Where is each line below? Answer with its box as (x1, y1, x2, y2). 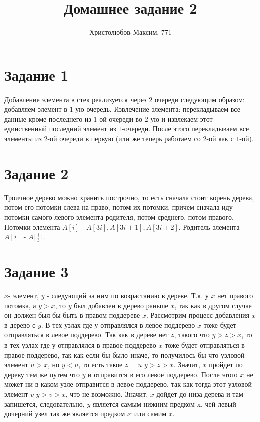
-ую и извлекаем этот (148, 113, 213, 124)
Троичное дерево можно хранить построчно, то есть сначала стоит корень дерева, (4, 192, 254, 202)
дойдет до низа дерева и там (156, 389, 243, 399)
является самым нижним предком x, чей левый (92, 398, 236, 409)
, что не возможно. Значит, (65, 389, 148, 399)
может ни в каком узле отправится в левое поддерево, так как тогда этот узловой (4, 379, 252, 389)
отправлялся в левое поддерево (100, 319, 195, 330)
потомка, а (4, 300, 36, 310)
